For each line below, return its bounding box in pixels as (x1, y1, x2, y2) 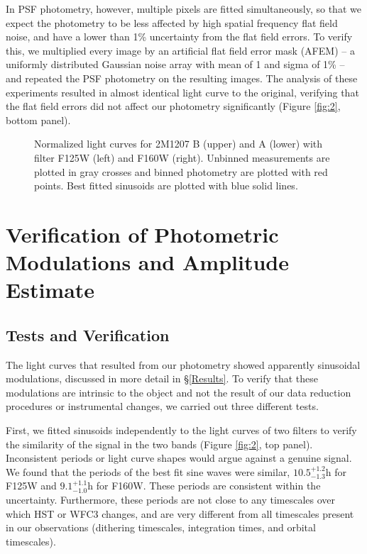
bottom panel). (6, 112, 71, 127)
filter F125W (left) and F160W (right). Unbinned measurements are (34, 150, 330, 165)
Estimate (6, 275, 95, 304)
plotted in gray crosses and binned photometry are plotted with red (34, 164, 328, 179)
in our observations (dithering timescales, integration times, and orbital (6, 520, 316, 535)
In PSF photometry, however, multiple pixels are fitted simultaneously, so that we (6, 1, 361, 16)
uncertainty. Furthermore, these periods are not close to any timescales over (6, 492, 335, 507)
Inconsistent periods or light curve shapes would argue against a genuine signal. (6, 450, 352, 465)
